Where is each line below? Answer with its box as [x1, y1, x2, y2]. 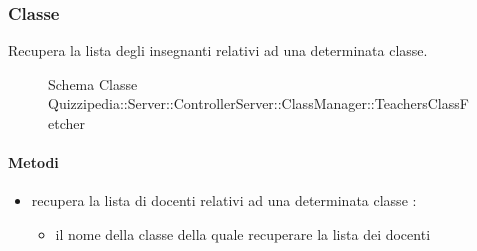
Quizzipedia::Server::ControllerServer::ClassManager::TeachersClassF [48, 93, 469, 114]
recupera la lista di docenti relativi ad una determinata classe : [31, 190, 417, 211]
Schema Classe [48, 73, 138, 94]
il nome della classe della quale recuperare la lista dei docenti [55, 223, 431, 244]
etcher [48, 113, 85, 133]
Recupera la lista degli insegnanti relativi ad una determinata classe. [8, 40, 428, 61]
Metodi [8, 152, 59, 173]
